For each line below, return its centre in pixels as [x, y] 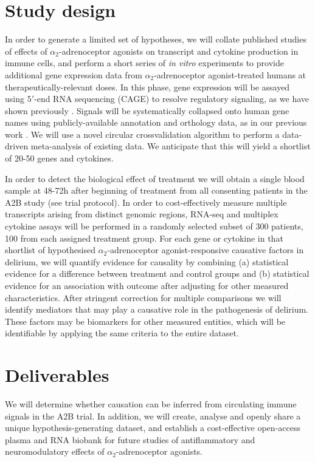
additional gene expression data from [74, 74]
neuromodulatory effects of [55, 451]
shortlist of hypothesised [50, 250]
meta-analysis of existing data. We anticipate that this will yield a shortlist [171, 146]
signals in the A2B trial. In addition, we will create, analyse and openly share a [153, 416]
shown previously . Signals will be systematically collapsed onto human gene [147, 110]
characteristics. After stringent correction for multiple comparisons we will [143, 297]
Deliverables [57, 375]
